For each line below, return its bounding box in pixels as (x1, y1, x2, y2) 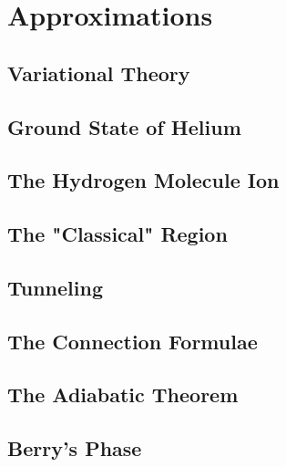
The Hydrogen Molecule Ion (7, 166, 280, 194)
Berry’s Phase (7, 434, 142, 462)
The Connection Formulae (7, 327, 258, 355)
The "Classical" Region (7, 220, 228, 248)
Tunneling (7, 273, 103, 301)
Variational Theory (7, 58, 190, 87)
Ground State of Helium (7, 112, 241, 140)
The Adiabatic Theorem (7, 380, 239, 409)
